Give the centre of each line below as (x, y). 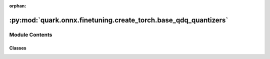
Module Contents (31, 34)
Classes (18, 48)
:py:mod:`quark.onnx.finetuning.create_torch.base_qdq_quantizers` (119, 20)
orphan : (18, 6)
